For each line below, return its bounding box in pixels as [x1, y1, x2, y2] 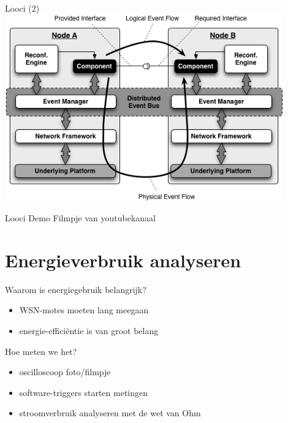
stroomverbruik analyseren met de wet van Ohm [19, 406, 201, 419]
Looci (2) [5, 2, 40, 14]
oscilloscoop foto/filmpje [19, 365, 111, 378]
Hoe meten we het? [5, 345, 77, 357]
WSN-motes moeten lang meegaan [19, 303, 149, 316]
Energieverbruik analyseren [5, 247, 241, 272]
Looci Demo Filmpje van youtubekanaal [5, 211, 156, 224]
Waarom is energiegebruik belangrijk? [5, 283, 146, 295]
